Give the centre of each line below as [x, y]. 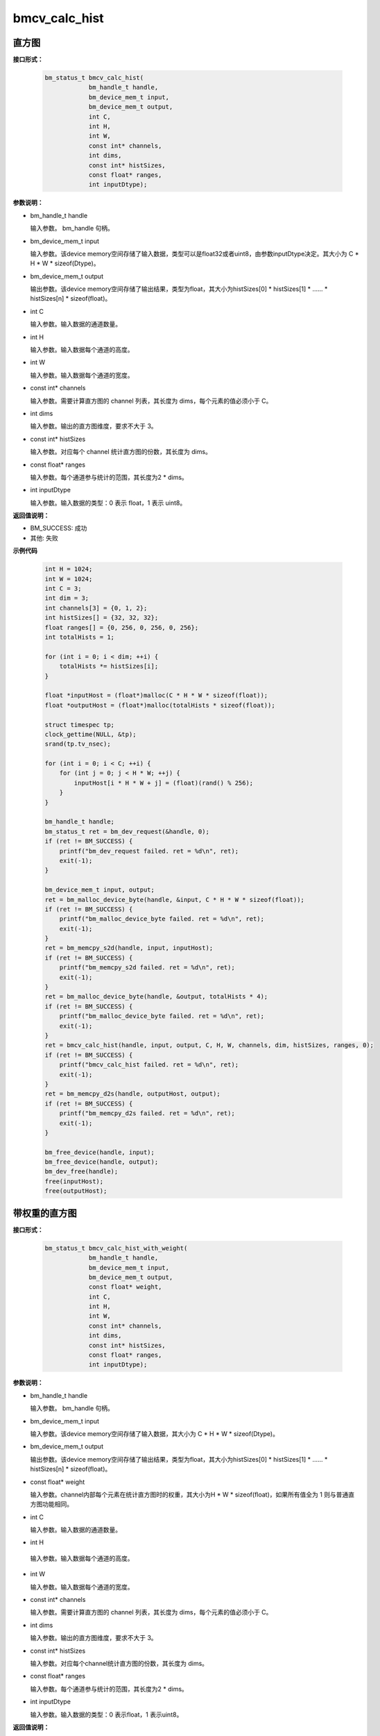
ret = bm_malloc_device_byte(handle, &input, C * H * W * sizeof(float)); [175, 900]
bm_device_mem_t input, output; [100, 890]
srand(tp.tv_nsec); [78, 744]
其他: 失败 [44, 537]
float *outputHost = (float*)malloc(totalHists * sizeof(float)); [160, 705]
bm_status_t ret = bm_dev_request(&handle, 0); [127, 831]
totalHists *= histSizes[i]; [109, 666]
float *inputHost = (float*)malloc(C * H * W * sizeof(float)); [156, 695]
